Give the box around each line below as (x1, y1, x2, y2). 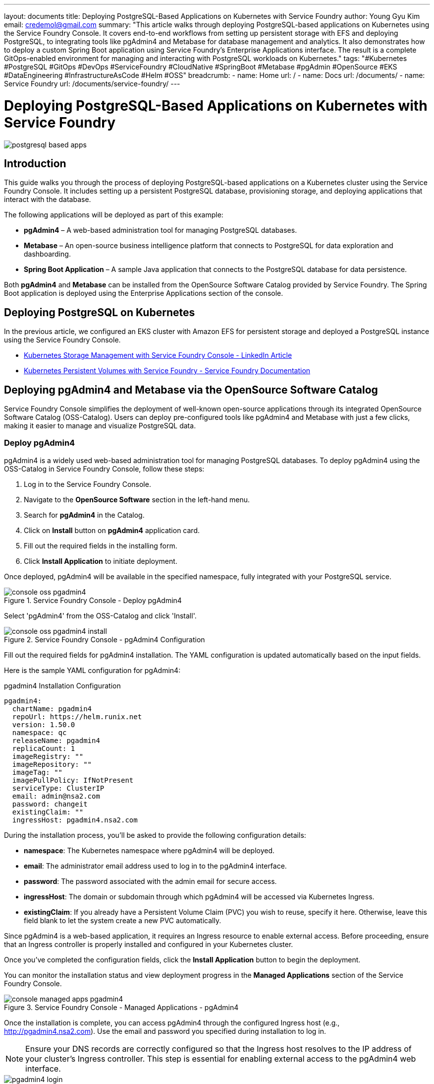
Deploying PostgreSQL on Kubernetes (4, 306, 195, 319)
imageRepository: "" (12, 760, 92, 768)
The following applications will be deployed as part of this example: (4, 210, 223, 219)
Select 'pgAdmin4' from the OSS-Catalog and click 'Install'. (4, 611, 197, 620)
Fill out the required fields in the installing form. (24, 541, 177, 550)
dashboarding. (24, 250, 71, 259)
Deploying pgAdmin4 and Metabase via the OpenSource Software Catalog (4, 383, 378, 396)
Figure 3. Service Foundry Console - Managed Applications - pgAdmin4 (4, 1003, 239, 1012)
